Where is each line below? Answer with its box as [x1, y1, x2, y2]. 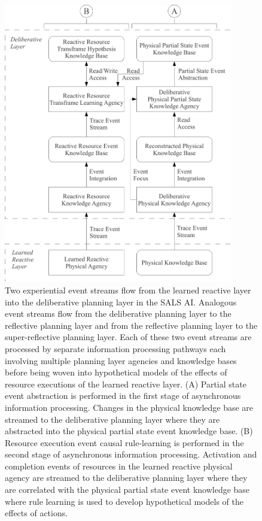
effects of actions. [5, 507, 68, 519]
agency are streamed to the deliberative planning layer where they [5, 471, 248, 484]
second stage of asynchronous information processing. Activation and [5, 448, 257, 461]
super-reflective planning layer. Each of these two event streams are [5, 331, 252, 343]
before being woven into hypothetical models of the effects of [5, 366, 227, 378]
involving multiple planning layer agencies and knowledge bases [5, 354, 237, 366]
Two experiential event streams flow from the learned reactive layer [5, 283, 251, 296]
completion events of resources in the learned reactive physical [5, 459, 233, 472]
